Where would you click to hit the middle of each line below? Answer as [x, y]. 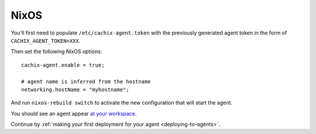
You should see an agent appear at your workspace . [74, 114]
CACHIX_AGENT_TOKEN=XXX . [46, 40]
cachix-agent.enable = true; [63, 65]
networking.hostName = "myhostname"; [75, 90]
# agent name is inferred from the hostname [86, 81]
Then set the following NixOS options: [56, 51]
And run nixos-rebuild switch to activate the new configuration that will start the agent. [122, 103]
